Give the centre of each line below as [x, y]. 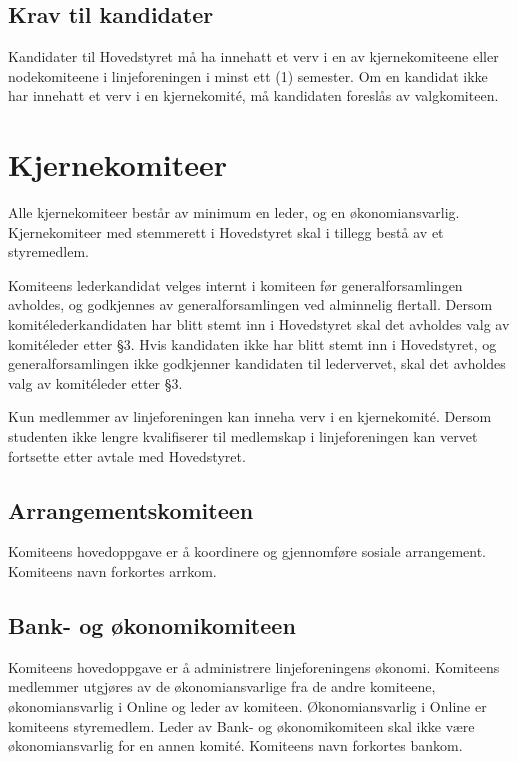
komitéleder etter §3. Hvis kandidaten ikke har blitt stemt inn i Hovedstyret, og [252, 343]
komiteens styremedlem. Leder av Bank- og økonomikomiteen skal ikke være [241, 725]
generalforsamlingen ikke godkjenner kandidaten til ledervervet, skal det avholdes [257, 363]
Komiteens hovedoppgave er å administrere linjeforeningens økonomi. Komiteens [254, 666]
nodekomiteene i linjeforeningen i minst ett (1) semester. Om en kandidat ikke [248, 75]
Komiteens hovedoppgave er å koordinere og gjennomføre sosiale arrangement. [247, 551]
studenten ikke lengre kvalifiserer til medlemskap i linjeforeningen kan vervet [243, 436]
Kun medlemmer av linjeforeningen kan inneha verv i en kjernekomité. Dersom [250, 416]
